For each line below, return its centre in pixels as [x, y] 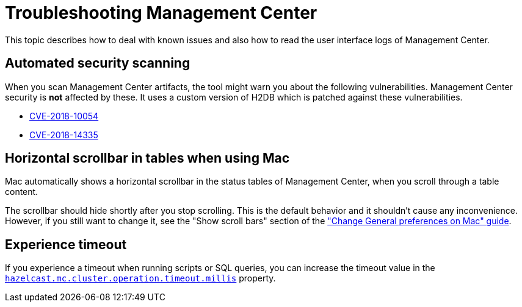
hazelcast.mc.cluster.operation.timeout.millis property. [140, 278]
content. [22, 192]
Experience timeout [66, 244]
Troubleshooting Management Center [161, 13]
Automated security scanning [98, 63]
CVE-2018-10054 [64, 116]
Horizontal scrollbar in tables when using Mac [147, 158]
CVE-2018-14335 [64, 135]
